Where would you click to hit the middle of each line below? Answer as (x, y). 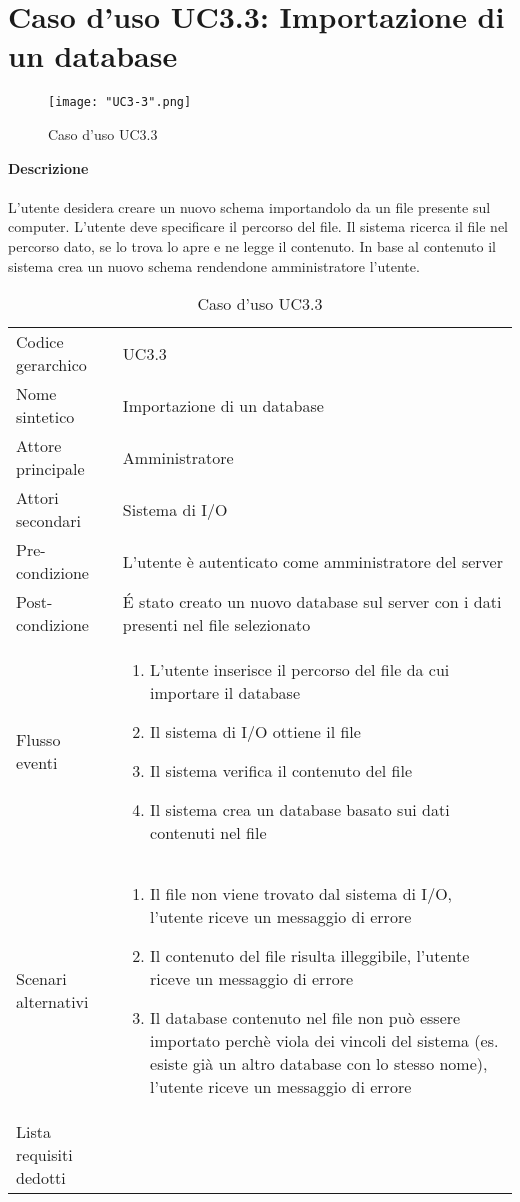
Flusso (38, 740)
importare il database (225, 693)
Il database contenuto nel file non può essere (305, 1018)
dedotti (41, 1178)
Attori (37, 498)
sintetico (45, 417)
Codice (40, 342)
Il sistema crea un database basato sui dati (300, 810)
